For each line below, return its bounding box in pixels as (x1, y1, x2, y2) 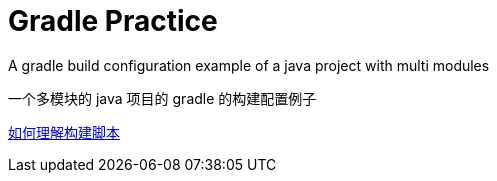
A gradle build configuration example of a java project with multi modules (8, 56, 490, 74)
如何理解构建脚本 (8, 123, 120, 141)
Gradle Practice (8, 4, 218, 38)
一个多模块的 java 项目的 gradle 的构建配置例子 (8, 89, 317, 107)
